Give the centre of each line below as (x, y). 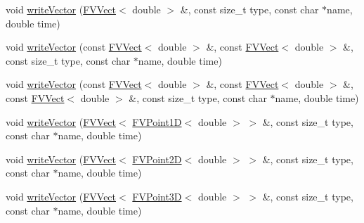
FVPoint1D (157, 121)
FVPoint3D (157, 196)
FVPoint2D (157, 159)
